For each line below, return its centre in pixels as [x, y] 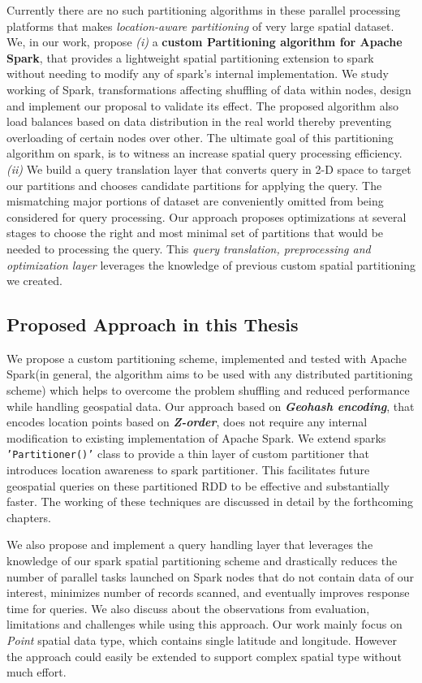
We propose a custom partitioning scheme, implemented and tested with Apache [207, 358]
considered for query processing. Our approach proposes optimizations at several [207, 216]
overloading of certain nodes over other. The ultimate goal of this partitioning [200, 137]
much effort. [37, 672]
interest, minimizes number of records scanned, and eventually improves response [208, 592]
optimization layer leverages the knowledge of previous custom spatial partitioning [211, 264]
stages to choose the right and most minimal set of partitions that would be [195, 233]
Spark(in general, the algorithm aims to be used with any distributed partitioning [210, 374]
